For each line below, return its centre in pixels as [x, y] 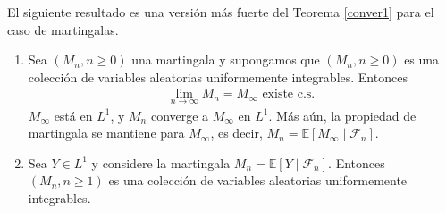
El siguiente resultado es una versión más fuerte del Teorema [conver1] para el [221, 12]
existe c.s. [289, 94]
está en [73, 115]
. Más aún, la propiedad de [342, 115]
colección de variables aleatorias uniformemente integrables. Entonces [218, 77]
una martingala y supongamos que [226, 60]
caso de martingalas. [63, 29]
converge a [180, 115]
